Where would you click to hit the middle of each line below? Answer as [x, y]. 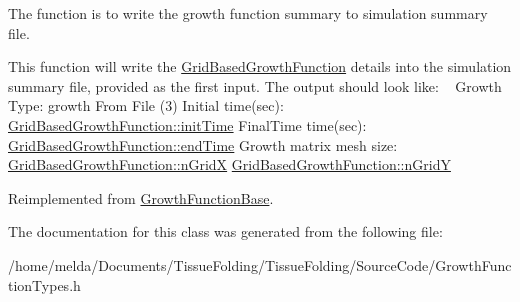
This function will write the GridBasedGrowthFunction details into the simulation [260, 66]
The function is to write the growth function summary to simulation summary [248, 13]
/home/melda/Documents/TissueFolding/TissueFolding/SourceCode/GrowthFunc [260, 264]
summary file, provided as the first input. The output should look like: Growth [255, 85]
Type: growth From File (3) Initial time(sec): [146, 105]
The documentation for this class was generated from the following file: [225, 231]
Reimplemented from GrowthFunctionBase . [141, 197]
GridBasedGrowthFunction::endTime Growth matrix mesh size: [203, 144]
